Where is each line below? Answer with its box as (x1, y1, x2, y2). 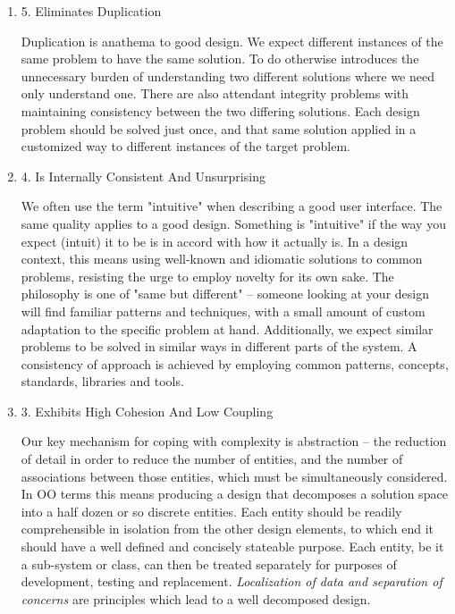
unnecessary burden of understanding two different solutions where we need (21, 66, 434, 85)
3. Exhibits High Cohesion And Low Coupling (21, 401, 274, 420)
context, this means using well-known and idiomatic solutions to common (21, 249, 423, 268)
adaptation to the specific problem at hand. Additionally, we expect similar (21, 319, 434, 338)
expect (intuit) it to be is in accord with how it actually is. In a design (21, 231, 409, 250)
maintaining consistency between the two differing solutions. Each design (21, 101, 420, 120)
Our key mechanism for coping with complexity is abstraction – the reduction (21, 432, 447, 450)
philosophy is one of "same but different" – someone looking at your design (21, 284, 429, 303)
